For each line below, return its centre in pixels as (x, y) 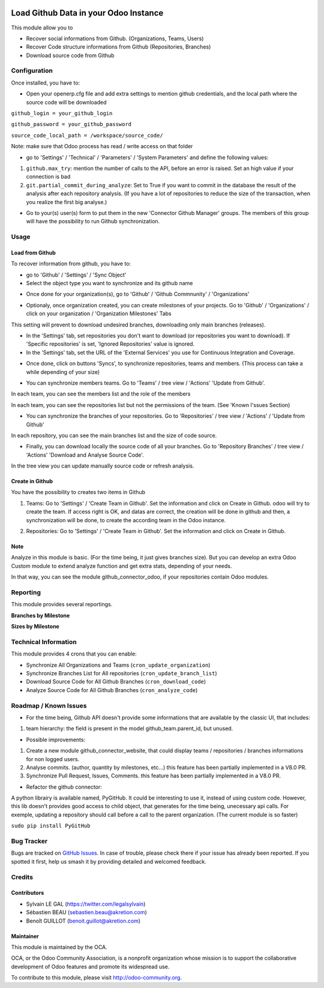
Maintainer (25, 936)
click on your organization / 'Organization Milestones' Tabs (99, 314)
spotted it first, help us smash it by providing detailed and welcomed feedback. (109, 861)
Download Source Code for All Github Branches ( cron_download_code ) (116, 682)
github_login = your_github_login (62, 113)
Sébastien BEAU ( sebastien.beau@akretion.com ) (86, 912)
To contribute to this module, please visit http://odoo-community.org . (97, 978)
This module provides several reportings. (62, 604)
